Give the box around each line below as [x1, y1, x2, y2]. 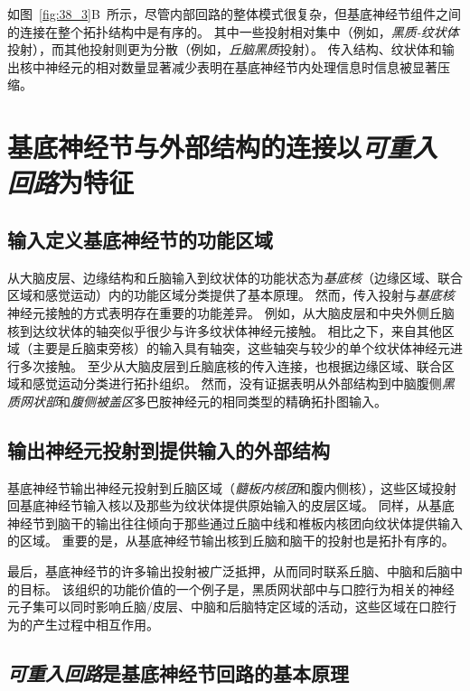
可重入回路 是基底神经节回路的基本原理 [7, 658, 349, 686]
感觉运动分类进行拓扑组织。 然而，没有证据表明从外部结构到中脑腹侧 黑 [32, 374, 455, 393]
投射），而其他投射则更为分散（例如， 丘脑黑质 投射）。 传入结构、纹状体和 [7, 40, 442, 59]
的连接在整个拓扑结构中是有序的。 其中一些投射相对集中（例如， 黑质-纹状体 [7, 22, 459, 41]
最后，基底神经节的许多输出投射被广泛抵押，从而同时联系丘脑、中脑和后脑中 [7, 562, 463, 581]
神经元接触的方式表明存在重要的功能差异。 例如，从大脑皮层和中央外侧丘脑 [7, 303, 455, 322]
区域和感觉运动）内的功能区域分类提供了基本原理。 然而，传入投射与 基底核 [7, 285, 455, 304]
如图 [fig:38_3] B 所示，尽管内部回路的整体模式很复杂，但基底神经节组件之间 [7, 5, 461, 23]
